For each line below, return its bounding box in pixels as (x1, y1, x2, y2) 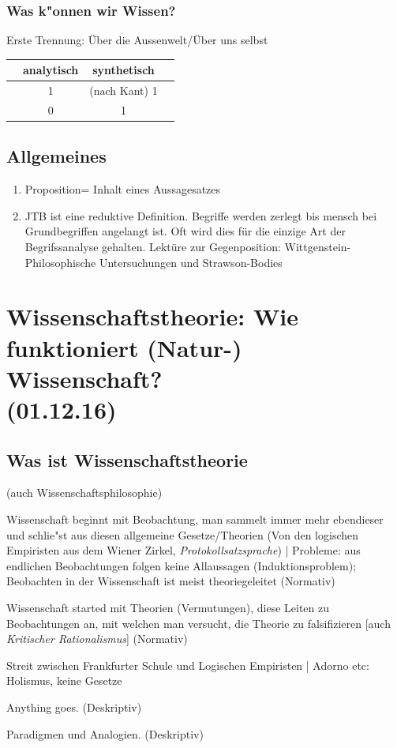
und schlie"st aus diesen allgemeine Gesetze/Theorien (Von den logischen (6, 526, 359, 543)
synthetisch (92, 62, 155, 78)
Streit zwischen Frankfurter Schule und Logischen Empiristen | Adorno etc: (6, 656, 369, 673)
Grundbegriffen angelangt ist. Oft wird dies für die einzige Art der (24, 223, 346, 239)
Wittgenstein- (284, 239, 351, 255)
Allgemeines (6, 144, 107, 168)
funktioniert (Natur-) (6, 331, 242, 363)
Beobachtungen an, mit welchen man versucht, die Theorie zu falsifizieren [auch (6, 615, 391, 631)
